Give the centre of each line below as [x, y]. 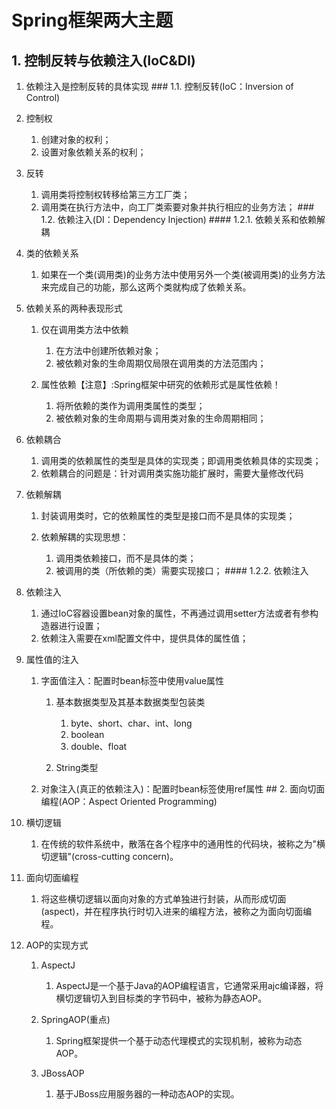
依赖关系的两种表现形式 [74, 308]
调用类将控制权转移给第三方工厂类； [115, 194]
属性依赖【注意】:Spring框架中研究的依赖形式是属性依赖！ [160, 384]
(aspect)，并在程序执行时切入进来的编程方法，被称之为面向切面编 [176, 911]
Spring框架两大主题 [92, 20]
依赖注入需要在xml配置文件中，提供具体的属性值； [144, 638]
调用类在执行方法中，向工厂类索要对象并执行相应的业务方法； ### [177, 207]
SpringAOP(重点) [75, 1019]
